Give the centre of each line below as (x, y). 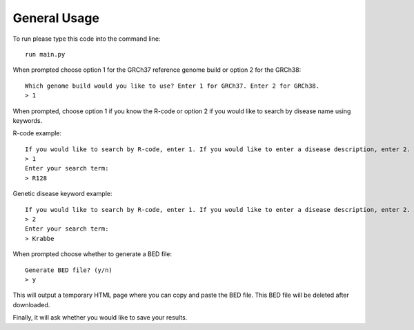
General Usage (56, 18)
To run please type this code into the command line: (87, 39)
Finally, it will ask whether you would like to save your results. (100, 318)
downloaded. (31, 304)
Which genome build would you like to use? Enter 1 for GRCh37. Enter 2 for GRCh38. (172, 86)
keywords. (28, 120)
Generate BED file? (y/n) (69, 270)
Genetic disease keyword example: (62, 194)
